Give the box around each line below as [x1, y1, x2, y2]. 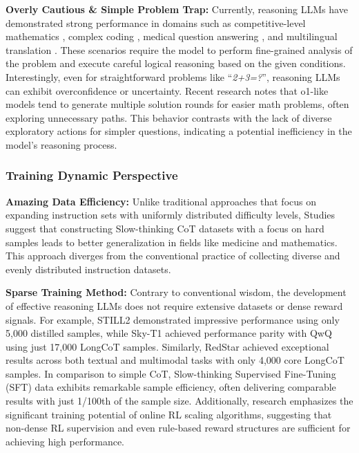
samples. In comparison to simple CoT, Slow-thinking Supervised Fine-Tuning [6, 366, 336, 380]
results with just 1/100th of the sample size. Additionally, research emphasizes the [6, 394, 353, 408]
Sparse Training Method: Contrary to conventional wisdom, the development [6, 285, 347, 299]
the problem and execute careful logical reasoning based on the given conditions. [6, 56, 346, 71]
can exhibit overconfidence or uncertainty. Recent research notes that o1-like [6, 83, 329, 98]
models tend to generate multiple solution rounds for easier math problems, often [6, 97, 349, 111]
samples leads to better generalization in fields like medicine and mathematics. [6, 234, 338, 249]
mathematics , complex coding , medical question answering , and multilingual [6, 29, 338, 44]
